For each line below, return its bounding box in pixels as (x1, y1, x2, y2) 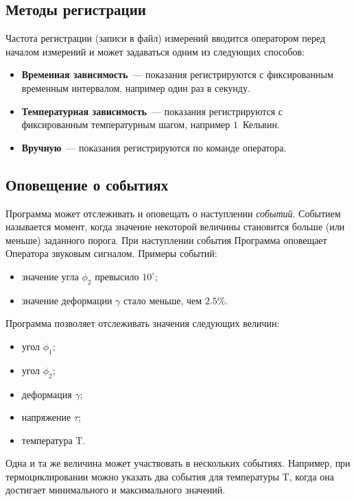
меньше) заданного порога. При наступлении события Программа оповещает (5, 232, 327, 247)
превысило (95, 269, 139, 283)
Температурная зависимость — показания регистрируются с (21, 103, 283, 118)
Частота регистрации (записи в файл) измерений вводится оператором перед (5, 31, 326, 45)
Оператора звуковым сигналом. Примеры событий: (5, 246, 217, 260)
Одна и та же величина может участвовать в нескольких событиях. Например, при (5, 456, 351, 470)
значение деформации (21, 293, 112, 307)
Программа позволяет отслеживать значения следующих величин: (5, 316, 280, 330)
